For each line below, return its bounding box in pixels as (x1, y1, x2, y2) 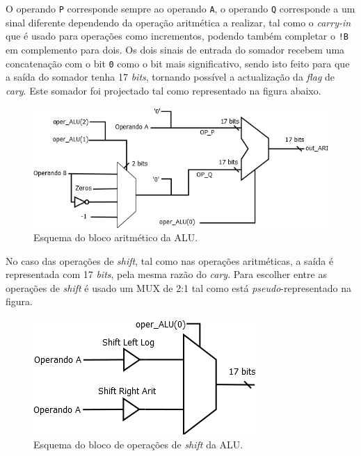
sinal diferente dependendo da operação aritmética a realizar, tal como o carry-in (6, 15, 351, 29)
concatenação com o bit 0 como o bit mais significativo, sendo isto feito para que (6, 56, 350, 70)
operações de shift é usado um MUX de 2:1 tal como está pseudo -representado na (6, 280, 351, 295)
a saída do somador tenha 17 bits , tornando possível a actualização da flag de (6, 70, 335, 84)
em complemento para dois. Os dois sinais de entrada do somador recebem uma (6, 42, 345, 56)
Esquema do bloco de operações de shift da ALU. (33, 437, 243, 451)
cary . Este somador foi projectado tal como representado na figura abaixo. (6, 83, 321, 97)
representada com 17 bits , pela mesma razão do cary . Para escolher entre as (6, 267, 327, 282)
